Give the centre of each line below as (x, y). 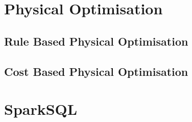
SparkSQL (41, 109)
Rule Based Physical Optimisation (96, 41)
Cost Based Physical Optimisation (96, 71)
